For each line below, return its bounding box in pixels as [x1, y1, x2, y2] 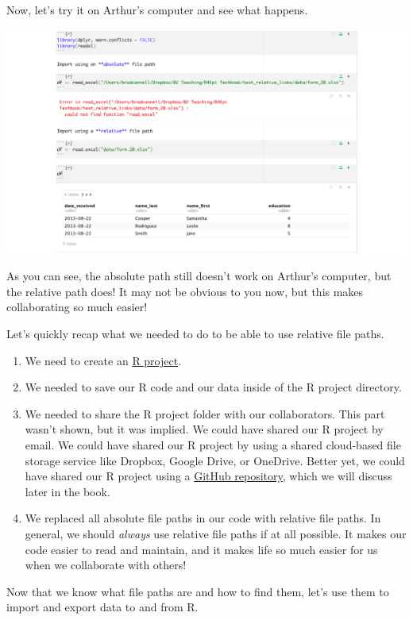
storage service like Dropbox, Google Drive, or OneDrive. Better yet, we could [25, 452, 405, 468]
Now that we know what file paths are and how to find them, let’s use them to [6, 583, 389, 599]
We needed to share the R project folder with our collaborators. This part [25, 405, 385, 422]
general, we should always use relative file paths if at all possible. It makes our [25, 525, 407, 541]
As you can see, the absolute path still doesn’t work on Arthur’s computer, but [6, 268, 392, 284]
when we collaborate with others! [25, 556, 187, 573]
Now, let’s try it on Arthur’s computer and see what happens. [6, 2, 308, 17]
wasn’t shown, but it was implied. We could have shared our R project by [25, 421, 384, 437]
